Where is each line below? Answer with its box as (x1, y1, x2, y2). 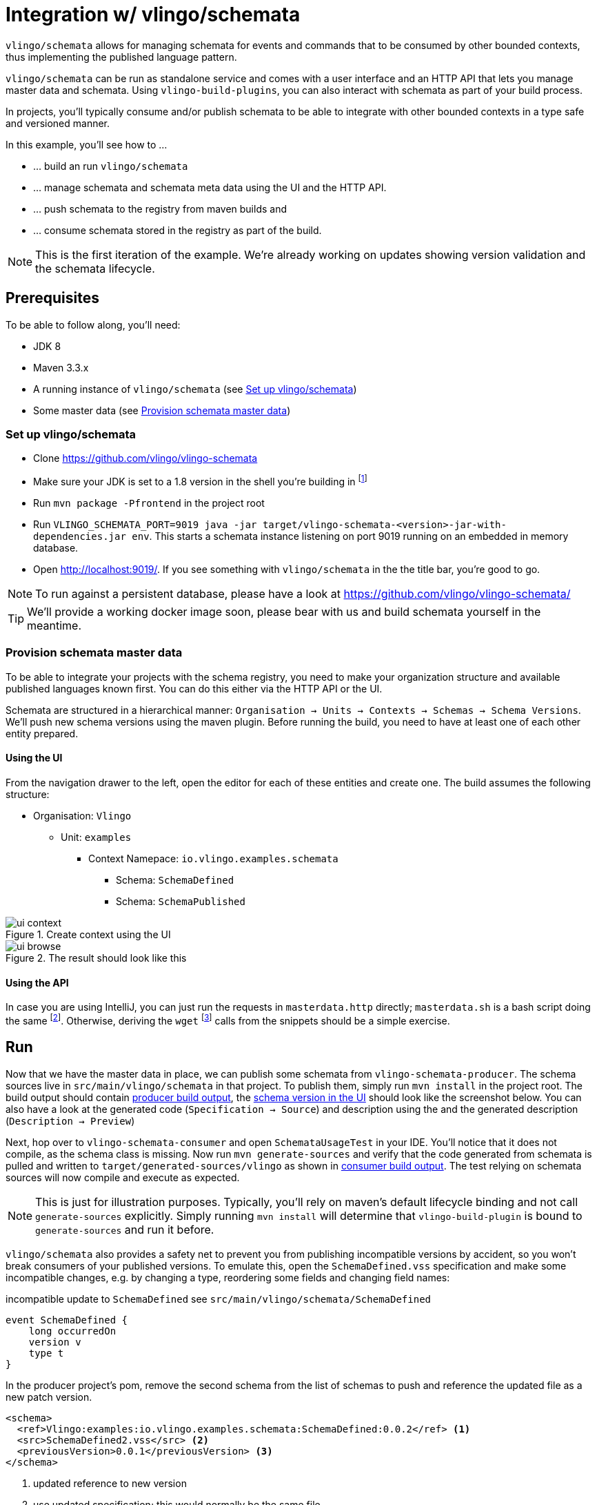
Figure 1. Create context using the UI (6, 928, 171, 940)
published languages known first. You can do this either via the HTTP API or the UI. (6, 682, 383, 695)
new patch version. (6, 1390, 92, 1403)
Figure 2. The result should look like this (6, 951, 187, 964)
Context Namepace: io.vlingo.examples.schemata (88, 852, 338, 864)
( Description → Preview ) (6, 1114, 135, 1127)
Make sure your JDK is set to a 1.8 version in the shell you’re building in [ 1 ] (33, 474, 367, 487)
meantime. (27, 619, 81, 632)
